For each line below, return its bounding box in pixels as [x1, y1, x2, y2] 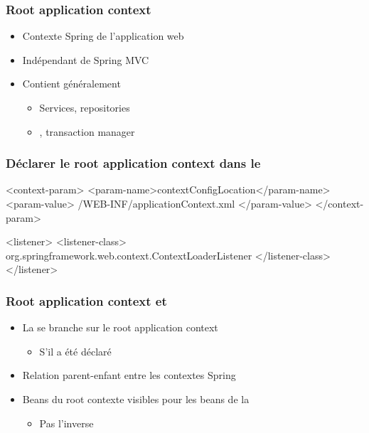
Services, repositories [39, 100, 130, 114]
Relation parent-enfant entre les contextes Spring [22, 368, 236, 383]
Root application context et [6, 292, 167, 309]
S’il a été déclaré [39, 343, 112, 358]
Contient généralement [22, 76, 121, 91]
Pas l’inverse [39, 415, 94, 430]
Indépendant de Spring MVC [22, 52, 149, 67]
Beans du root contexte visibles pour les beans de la [22, 391, 250, 406]
